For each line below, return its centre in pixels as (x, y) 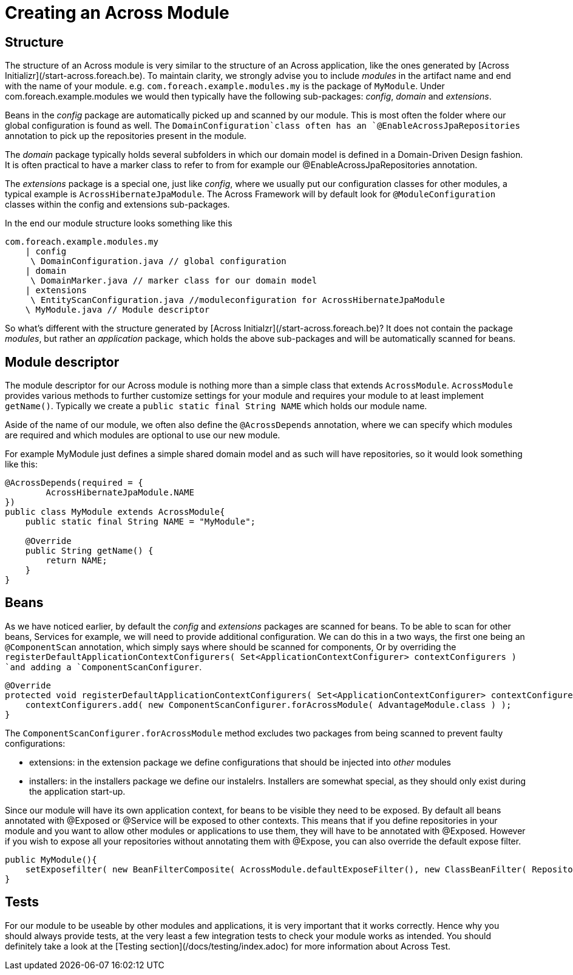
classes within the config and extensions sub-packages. (117, 205)
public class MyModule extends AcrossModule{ (115, 512)
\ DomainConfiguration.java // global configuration (158, 261)
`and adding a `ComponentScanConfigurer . (103, 667)
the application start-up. (77, 791)
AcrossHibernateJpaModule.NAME (120, 493)
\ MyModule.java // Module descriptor (117, 310)
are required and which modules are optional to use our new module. (143, 435)
